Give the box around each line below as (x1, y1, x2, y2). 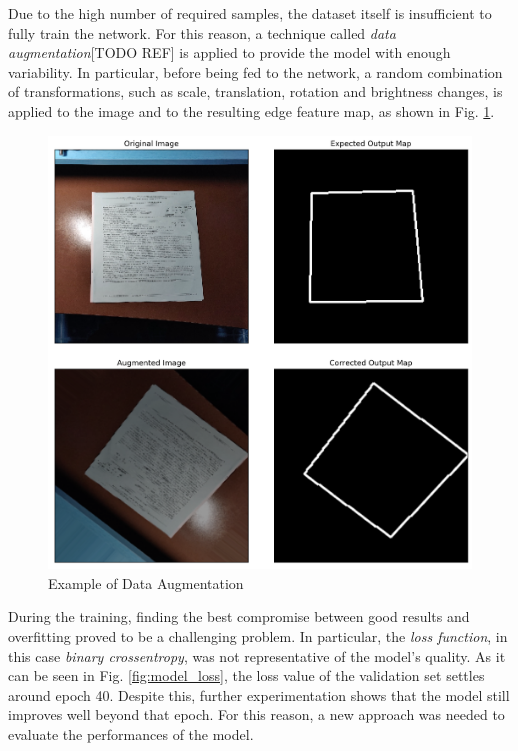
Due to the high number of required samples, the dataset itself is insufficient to (8, 3, 492, 23)
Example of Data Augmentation (48, 572, 244, 593)
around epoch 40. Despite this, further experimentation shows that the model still (8, 684, 510, 705)
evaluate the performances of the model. (8, 724, 254, 745)
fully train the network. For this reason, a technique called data (8, 22, 396, 43)
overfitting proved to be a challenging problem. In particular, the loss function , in (8, 626, 508, 647)
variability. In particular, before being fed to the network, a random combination (8, 61, 503, 82)
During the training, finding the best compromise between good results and (8, 606, 470, 627)
